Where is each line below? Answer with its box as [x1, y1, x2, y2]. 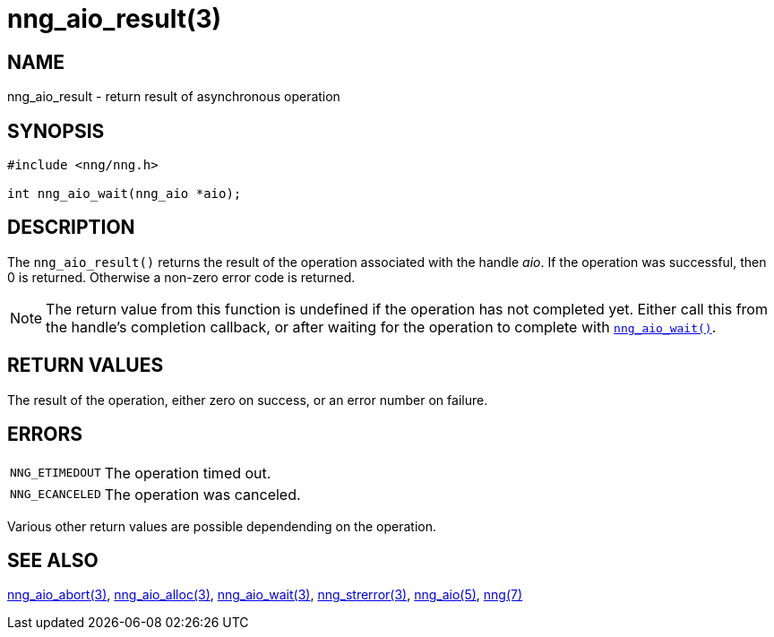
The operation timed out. [104, 463, 271, 482]
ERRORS [7, 423, 83, 446]
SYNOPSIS [7, 119, 105, 142]
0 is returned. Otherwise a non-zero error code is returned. [7, 269, 356, 285]
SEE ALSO [7, 548, 99, 572]
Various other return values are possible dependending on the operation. [7, 518, 437, 534]
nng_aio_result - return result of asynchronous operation [7, 89, 340, 105]
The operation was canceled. [104, 485, 301, 504]
